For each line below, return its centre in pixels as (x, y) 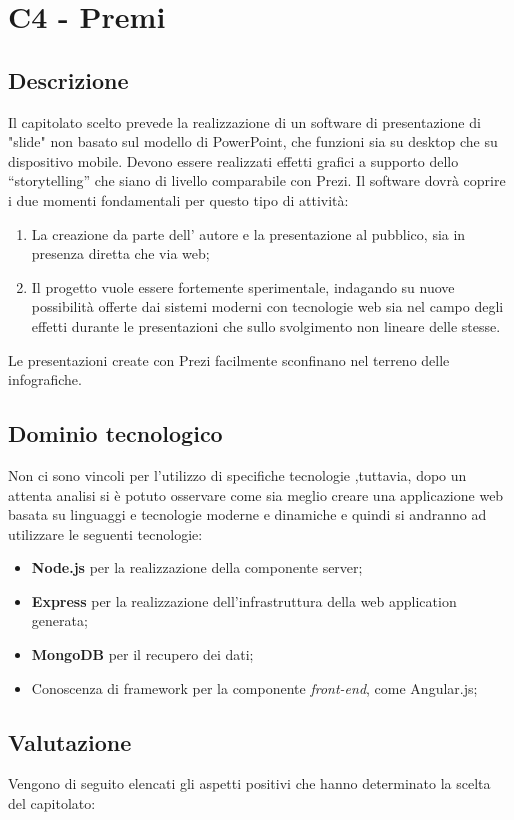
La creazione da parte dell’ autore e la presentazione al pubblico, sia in (248, 233)
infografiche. (45, 379)
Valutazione (70, 741)
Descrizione (68, 79)
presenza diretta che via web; (120, 253)
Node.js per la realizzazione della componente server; (197, 567)
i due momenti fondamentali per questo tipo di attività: (178, 199)
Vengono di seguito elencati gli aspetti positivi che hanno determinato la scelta (249, 783)
